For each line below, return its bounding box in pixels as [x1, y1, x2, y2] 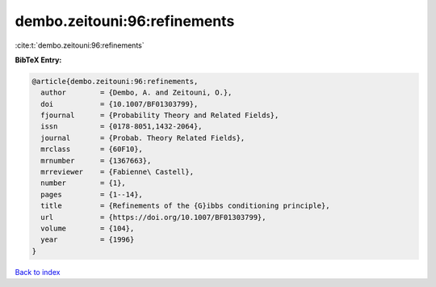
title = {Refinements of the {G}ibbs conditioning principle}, [40, 201, 330, 210]
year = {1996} [40, 235, 135, 244]
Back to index [15, 267, 61, 276]
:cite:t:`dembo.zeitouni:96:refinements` [15, 40, 145, 50]
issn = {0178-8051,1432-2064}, [40, 122, 203, 131]
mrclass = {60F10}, [40, 145, 143, 154]
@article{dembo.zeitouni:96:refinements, [31, 77, 199, 86]
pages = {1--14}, [40, 190, 143, 199]
